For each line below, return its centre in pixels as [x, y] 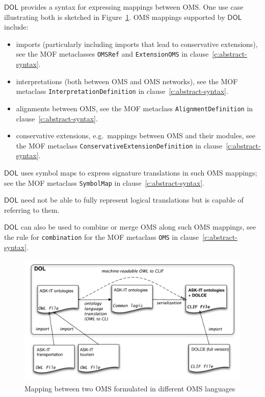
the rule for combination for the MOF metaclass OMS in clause [102, 237]
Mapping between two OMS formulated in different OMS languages [130, 389]
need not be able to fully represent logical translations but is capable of [132, 200]
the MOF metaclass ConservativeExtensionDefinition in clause [119, 145]
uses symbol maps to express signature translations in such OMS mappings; [139, 172]
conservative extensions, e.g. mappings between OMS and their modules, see [136, 135]
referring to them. [32, 209]
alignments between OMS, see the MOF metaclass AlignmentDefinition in [135, 108]
